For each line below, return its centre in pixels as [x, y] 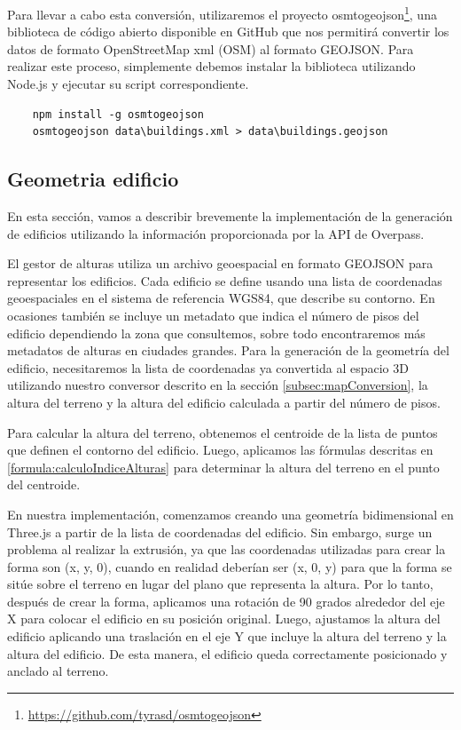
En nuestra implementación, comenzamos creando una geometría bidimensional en [230, 514]
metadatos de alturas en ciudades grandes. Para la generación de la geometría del [228, 350]
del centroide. [44, 484]
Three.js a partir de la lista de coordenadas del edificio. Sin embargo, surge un [220, 532]
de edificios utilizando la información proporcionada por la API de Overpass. [216, 233]
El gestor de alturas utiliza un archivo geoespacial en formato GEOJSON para [220, 263]
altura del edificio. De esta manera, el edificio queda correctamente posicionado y [227, 653]
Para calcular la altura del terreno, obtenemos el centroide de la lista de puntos [223, 432]
